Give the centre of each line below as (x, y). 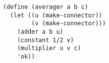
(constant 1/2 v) (46, 40)
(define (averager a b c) (46, 7)
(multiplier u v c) (49, 48)
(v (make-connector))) (69, 24)
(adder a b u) (40, 31)
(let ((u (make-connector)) (56, 15)
